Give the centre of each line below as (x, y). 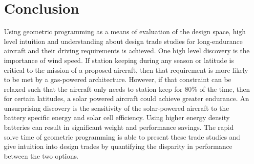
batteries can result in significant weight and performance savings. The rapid (119, 127)
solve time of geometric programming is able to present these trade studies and (122, 136)
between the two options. (41, 155)
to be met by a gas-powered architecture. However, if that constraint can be (118, 79)
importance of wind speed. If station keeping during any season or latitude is (119, 60)
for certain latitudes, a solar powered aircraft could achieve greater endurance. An (127, 98)
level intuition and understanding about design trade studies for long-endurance (123, 41)
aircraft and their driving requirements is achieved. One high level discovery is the (127, 51)
